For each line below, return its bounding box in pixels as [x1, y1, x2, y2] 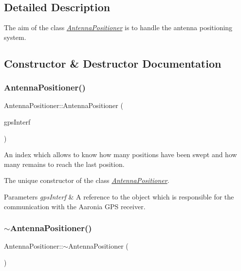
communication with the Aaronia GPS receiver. [4, 201, 146, 211]
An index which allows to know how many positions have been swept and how [4, 149, 237, 160]
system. [4, 32, 26, 42]
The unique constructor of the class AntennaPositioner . [4, 175, 169, 185]
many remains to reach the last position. [4, 159, 125, 169]
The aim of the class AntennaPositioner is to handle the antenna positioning [4, 22, 233, 33]
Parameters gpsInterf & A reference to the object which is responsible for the [4, 191, 234, 201]
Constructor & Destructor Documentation [4, 55, 222, 71]
